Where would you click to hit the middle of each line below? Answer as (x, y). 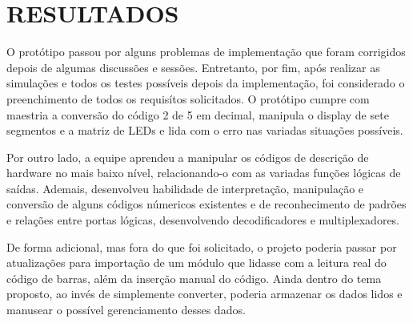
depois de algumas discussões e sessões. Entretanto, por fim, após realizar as (193, 67)
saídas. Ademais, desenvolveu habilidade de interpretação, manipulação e (185, 188)
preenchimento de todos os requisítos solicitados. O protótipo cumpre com (188, 98)
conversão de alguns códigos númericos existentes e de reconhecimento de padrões (206, 204)
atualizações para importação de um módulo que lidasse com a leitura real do (196, 262)
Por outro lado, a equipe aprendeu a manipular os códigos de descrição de (188, 157)
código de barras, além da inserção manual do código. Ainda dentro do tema (194, 278)
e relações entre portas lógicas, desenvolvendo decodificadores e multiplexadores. (203, 220)
